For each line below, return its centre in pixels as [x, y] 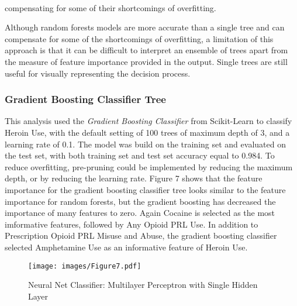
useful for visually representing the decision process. [98, 73]
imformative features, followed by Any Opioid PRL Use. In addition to [132, 224]
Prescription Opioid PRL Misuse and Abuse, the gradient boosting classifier [141, 235]
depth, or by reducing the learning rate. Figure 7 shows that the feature [134, 178]
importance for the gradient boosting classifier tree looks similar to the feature [145, 189]
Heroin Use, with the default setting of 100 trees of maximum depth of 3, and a [147, 132]
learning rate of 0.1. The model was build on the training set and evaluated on [145, 144]
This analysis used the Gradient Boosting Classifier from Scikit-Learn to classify [148, 121]
